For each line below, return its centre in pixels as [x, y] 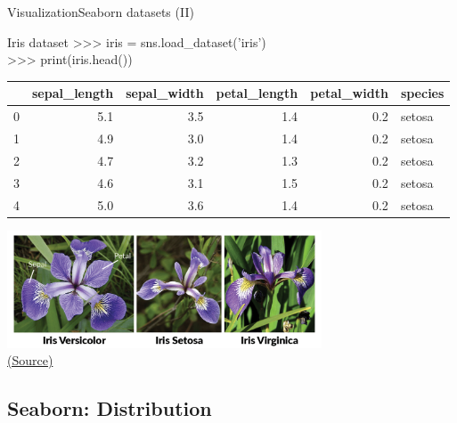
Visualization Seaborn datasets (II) [101, 12]
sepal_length [73, 93]
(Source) [30, 360]
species [422, 93]
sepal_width [165, 93]
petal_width [349, 93]
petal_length [257, 93]
